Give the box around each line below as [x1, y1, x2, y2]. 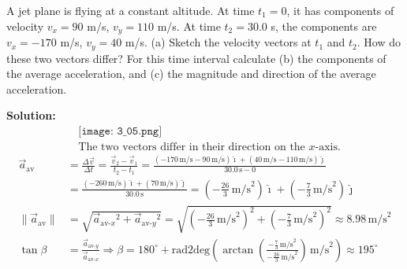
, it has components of [286, 2, 394, 18]
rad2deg [171, 244, 211, 256]
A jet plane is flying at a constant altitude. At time [6, 2, 255, 18]
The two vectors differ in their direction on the [78, 141, 305, 153]
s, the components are [271, 17, 377, 34]
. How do [357, 34, 401, 50]
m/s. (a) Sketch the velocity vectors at [125, 34, 312, 50]
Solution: [6, 107, 56, 123]
